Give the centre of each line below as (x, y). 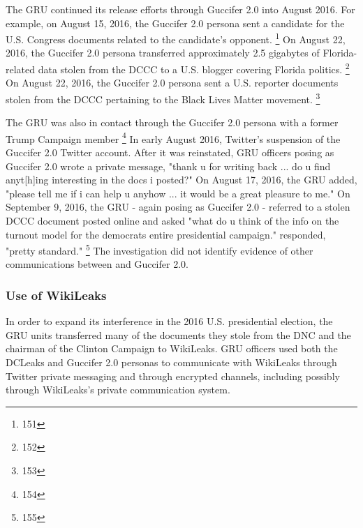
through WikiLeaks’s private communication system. (118, 390)
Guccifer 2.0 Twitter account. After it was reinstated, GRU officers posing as (170, 152)
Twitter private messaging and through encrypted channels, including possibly (173, 376)
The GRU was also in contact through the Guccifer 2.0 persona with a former (172, 122)
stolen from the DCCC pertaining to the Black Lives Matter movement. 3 (163, 98)
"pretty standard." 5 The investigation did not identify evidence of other (160, 249)
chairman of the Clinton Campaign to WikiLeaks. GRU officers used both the (172, 348)
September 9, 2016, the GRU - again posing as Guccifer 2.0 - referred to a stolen (178, 207)
